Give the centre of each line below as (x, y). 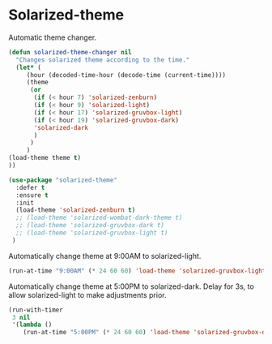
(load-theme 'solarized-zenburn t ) (76, 210)
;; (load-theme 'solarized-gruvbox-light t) (92, 233)
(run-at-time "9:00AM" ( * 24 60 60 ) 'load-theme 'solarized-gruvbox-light (137, 271)
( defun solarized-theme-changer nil (70, 52)
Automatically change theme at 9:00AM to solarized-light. (105, 256)
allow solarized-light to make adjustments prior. (87, 295)
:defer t (30, 187)
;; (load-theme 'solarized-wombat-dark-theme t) (99, 218)
